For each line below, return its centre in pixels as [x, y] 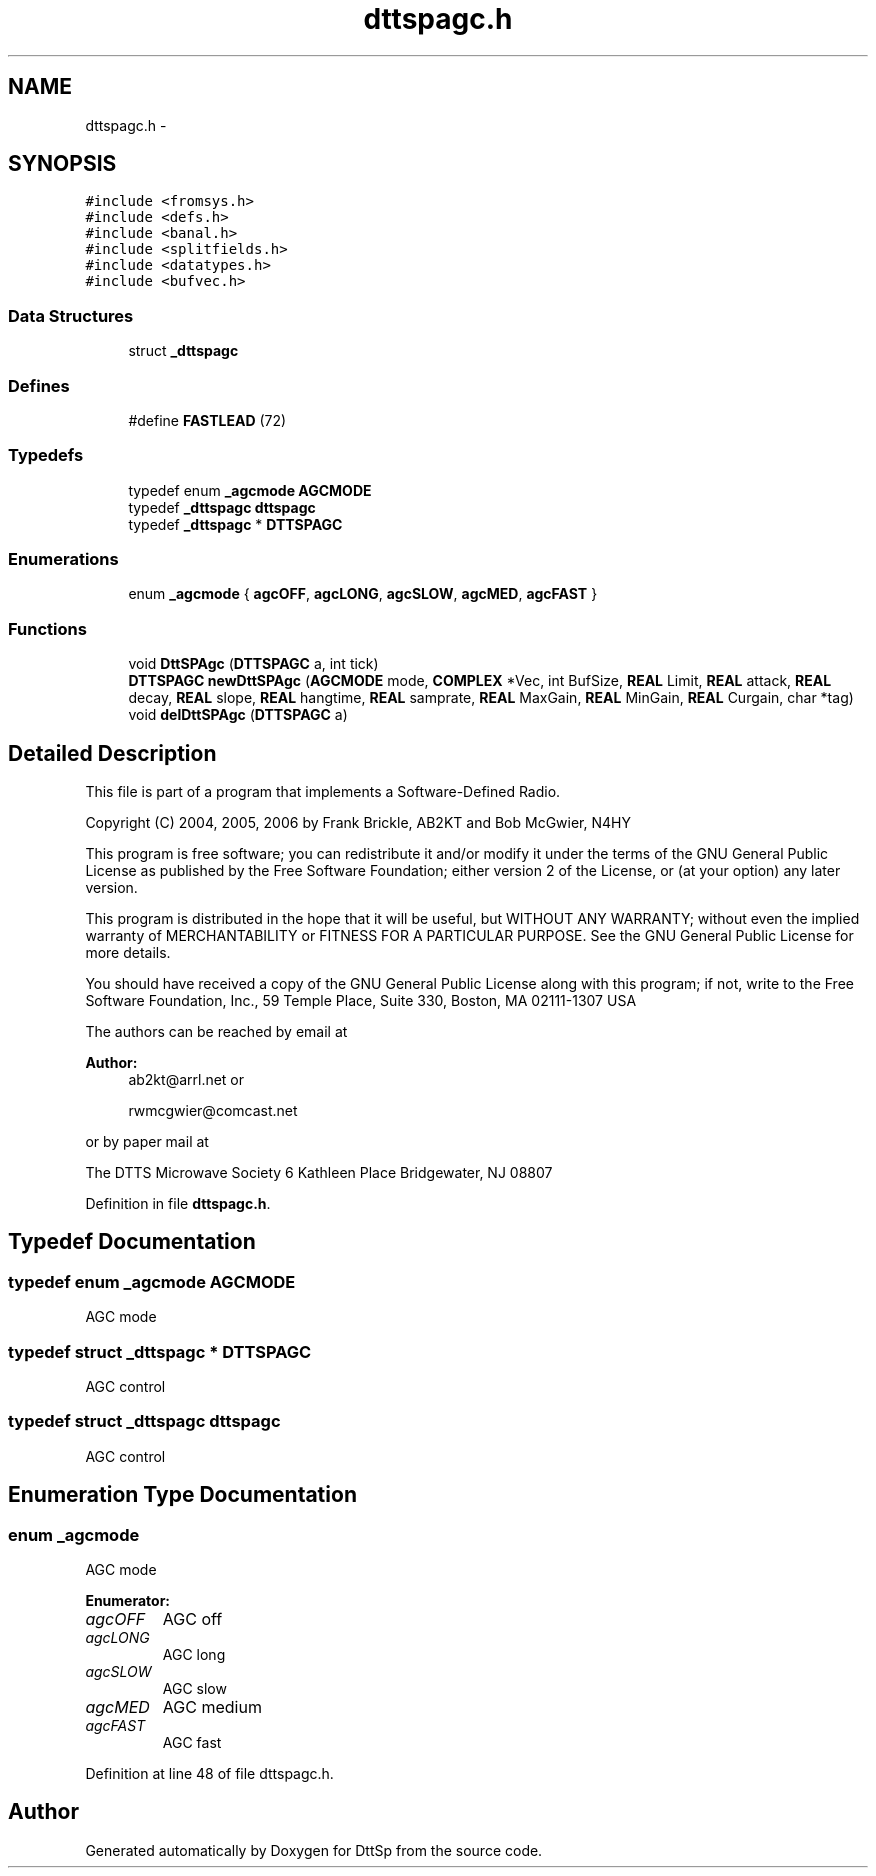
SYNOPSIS [62, 164]
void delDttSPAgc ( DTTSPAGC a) [238, 715]
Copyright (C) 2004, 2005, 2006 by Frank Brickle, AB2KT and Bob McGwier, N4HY [358, 823]
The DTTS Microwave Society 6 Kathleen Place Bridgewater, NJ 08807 [319, 1173]
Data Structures [71, 315]
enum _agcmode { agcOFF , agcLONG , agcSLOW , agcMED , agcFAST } [363, 594]
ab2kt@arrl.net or [186, 1080]
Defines [39, 385]
